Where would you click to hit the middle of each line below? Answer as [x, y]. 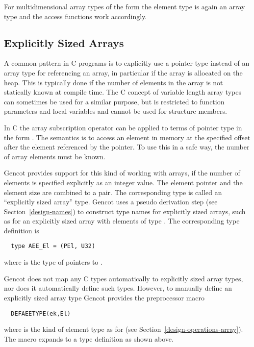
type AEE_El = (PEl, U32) [53, 246]
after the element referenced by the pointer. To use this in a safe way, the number [127, 147]
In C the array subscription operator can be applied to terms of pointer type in [123, 127]
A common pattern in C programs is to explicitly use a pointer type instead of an [127, 63]
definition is [22, 230]
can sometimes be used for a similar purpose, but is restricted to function [114, 101]
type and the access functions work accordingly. [76, 16]
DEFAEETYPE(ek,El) [41, 313]
